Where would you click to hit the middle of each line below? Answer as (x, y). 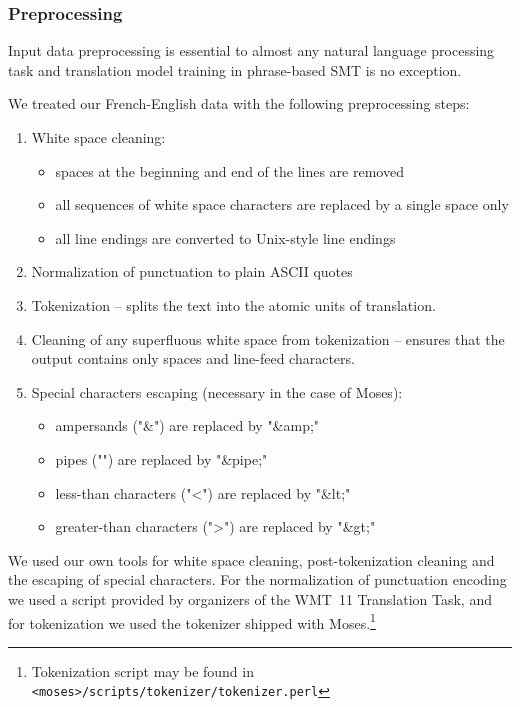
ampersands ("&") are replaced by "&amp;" (187, 425)
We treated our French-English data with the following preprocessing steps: (239, 103)
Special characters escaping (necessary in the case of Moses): (217, 391)
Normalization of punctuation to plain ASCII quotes (192, 271)
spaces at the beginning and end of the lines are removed (229, 170)
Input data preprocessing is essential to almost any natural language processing (251, 50)
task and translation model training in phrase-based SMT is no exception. (235, 69)
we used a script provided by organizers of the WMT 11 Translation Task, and (250, 598)
